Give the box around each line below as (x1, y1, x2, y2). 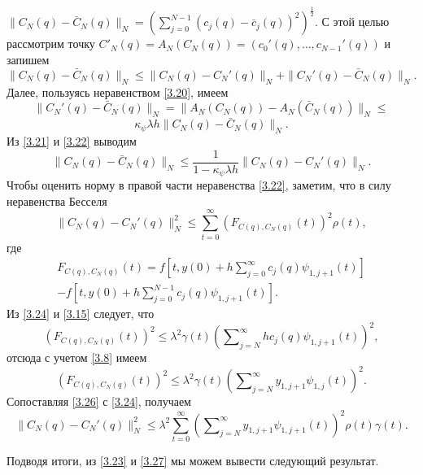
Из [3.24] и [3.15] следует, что (7, 305, 155, 322)
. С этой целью (315, 13, 390, 30)
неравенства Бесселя (7, 192, 107, 209)
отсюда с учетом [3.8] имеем (7, 349, 147, 366)
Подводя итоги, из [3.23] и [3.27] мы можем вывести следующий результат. (7, 451, 379, 468)
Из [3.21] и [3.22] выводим (7, 133, 137, 150)
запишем (7, 50, 50, 68)
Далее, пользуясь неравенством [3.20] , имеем (7, 83, 229, 100)
